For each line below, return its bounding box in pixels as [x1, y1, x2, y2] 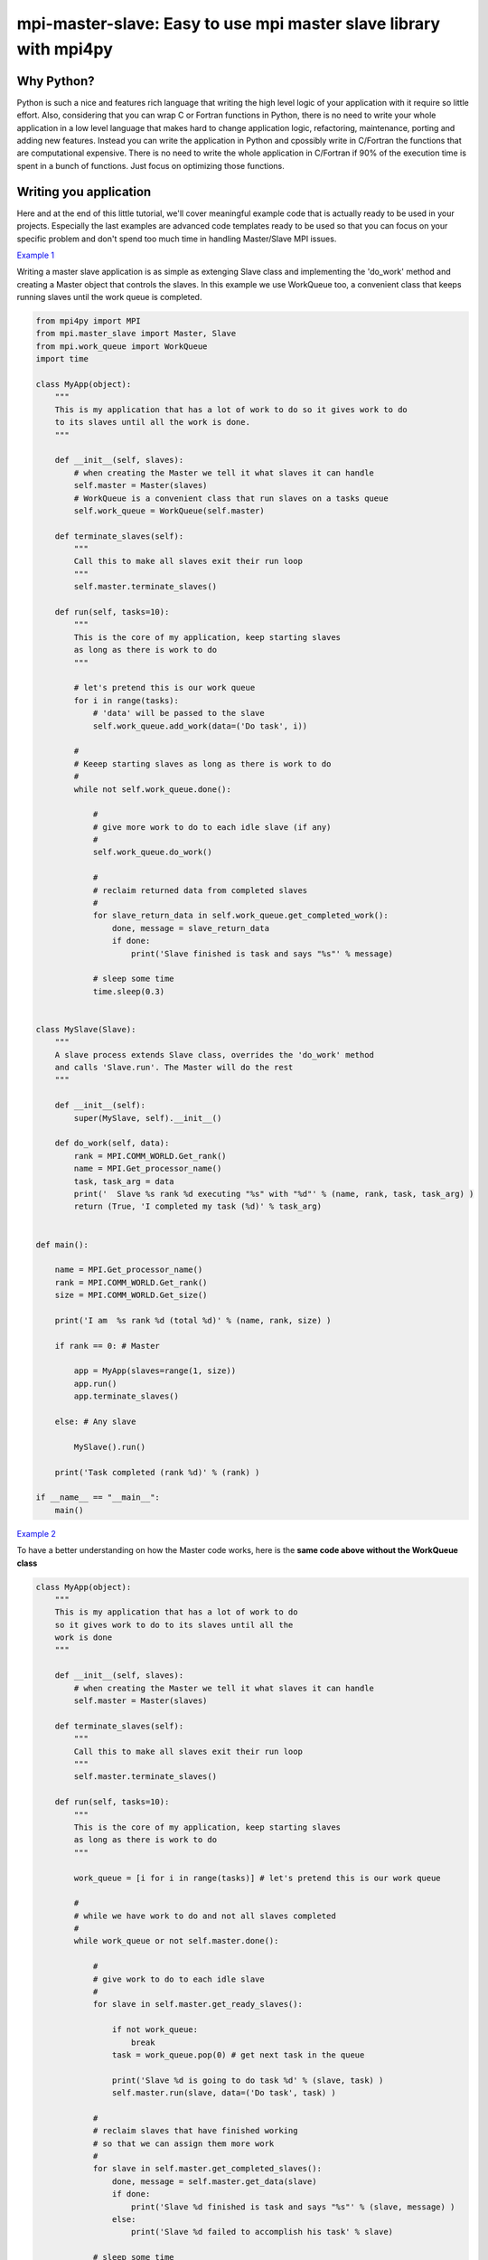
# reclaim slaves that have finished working [92, 2125, 298, 2136]
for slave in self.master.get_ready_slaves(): [92, 1999, 303, 2010]
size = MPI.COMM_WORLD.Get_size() [54, 1290, 208, 1301]
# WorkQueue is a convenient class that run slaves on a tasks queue [73, 493, 389, 504]
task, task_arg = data [73, 1176, 175, 1186]
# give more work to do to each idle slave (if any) [92, 822, 332, 832]
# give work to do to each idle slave [92, 1973, 266, 1984]
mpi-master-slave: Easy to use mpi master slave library [16, 14, 441, 33]
